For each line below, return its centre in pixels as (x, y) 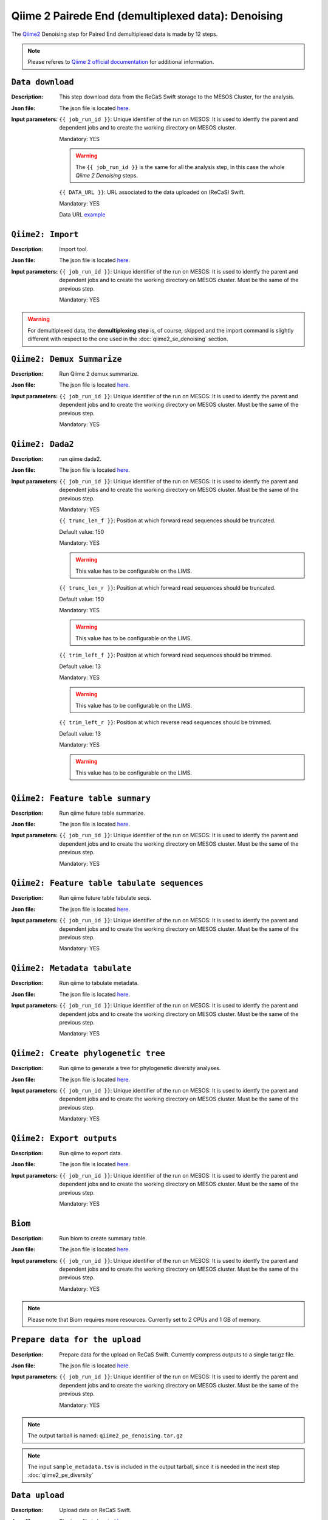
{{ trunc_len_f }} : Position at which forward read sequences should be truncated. (167, 520)
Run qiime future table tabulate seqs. (105, 898)
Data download (43, 82)
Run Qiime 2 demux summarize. (99, 374)
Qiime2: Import (45, 234)
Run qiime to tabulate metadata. (99, 983)
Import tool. (73, 249)
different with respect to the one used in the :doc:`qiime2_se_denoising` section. (128, 339)
